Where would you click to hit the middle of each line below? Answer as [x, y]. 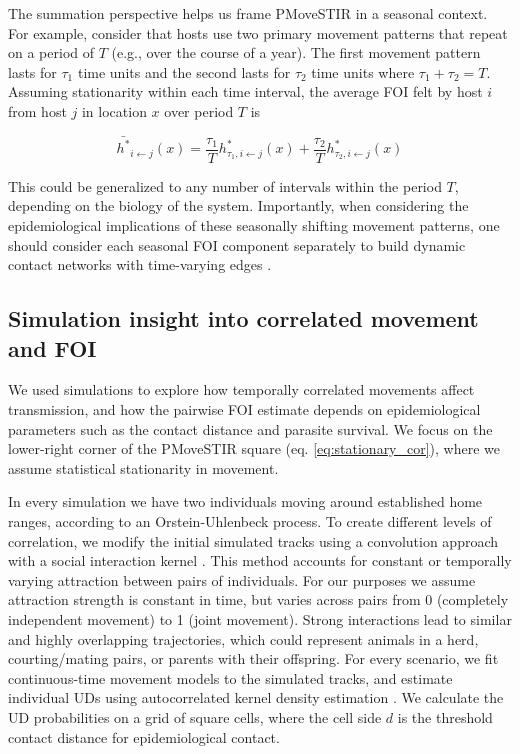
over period [199, 110]
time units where [363, 71]
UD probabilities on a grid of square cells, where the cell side [195, 716]
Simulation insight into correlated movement [243, 318]
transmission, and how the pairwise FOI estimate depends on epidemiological [244, 409]
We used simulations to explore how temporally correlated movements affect [241, 389]
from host [37, 110]
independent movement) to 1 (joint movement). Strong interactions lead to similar [260, 618]
